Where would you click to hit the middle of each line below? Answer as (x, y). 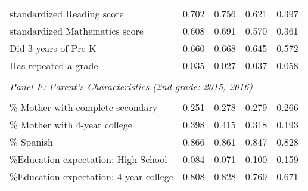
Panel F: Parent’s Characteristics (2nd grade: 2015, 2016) (131, 86)
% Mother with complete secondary (84, 107)
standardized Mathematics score (77, 31)
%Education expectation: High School (88, 159)
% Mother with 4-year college (71, 124)
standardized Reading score (67, 13)
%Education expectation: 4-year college (91, 176)
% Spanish (31, 142)
